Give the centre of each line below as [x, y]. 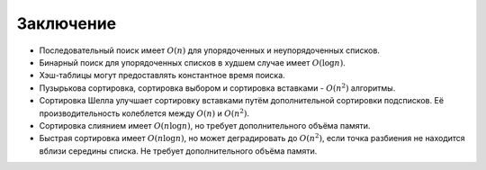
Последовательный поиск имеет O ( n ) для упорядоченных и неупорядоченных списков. [209, 50]
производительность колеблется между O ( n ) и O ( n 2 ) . [144, 112]
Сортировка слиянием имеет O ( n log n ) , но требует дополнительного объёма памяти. [205, 125]
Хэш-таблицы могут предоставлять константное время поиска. [162, 76]
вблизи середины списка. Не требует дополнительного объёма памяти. [178, 151]
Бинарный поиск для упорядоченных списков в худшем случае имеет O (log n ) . [192, 62]
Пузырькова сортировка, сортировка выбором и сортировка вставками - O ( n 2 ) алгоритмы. [217, 88]
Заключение [67, 23]
